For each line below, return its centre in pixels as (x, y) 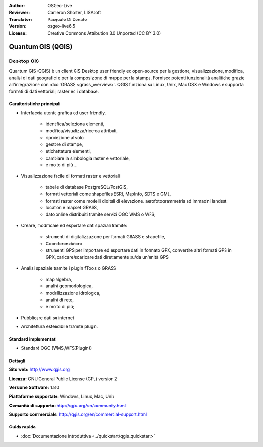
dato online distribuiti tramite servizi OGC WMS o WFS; (101, 214)
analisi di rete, (60, 300)
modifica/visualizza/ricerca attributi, (82, 131)
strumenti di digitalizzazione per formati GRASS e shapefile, (105, 237)
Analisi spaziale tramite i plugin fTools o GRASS (69, 268)
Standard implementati (33, 339)
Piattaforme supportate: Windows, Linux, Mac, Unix (62, 396)
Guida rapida (22, 427)
